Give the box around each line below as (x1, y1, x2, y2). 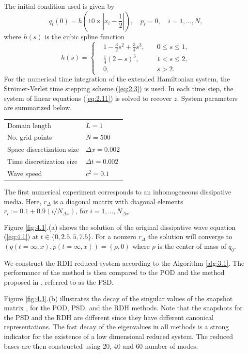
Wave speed (7, 168, 42, 178)
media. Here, (4, 196, 42, 206)
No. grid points (7, 132, 52, 142)
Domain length (7, 120, 51, 130)
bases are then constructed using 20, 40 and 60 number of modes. (4, 340, 198, 351)
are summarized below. (4, 102, 72, 113)
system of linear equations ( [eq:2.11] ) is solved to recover (4, 93, 172, 103)
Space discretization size (7, 144, 79, 154)
